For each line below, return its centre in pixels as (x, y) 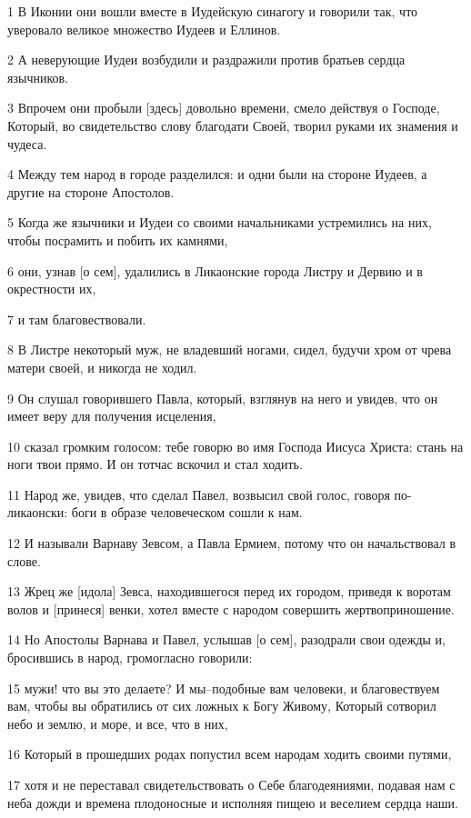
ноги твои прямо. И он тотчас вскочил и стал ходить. (155, 464)
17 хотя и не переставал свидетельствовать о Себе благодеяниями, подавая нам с (231, 784)
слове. (24, 560)
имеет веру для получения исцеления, (112, 416)
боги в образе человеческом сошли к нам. (187, 512)
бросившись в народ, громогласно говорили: (130, 658)
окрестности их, (52, 289)
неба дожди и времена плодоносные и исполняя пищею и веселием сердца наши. (233, 802)
